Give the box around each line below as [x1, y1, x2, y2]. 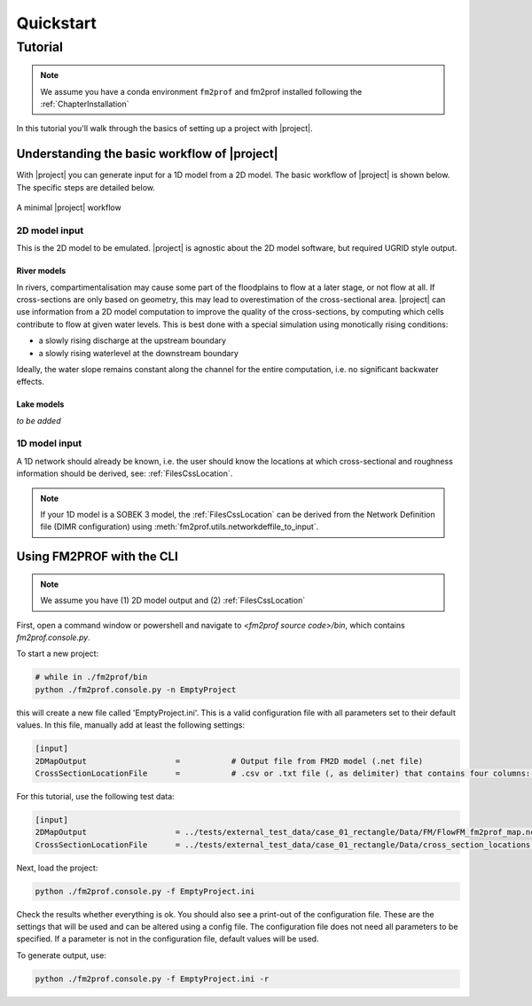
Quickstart [16, 13, 98, 33]
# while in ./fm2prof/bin [35, 672, 148, 682]
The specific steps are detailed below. [16, 182, 155, 192]
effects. [16, 377, 44, 387]
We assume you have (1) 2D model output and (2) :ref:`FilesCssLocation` [40, 595, 306, 606]
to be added [16, 415, 61, 425]
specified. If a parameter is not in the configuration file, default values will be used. [16, 933, 319, 944]
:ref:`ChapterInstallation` [40, 98, 129, 109]
